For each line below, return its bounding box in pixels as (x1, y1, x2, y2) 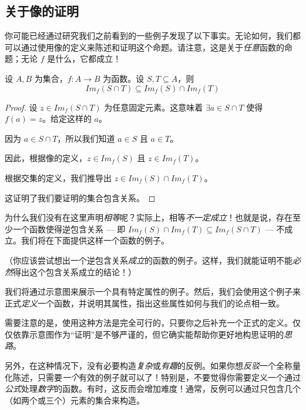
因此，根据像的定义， (5, 152, 87, 164)
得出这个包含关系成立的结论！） (13, 265, 136, 278)
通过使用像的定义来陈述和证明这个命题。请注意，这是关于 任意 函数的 (21, 41, 284, 53)
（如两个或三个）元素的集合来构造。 (5, 394, 144, 406)
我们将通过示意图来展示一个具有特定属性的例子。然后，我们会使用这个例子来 (5, 285, 301, 298)
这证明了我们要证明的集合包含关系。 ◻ (5, 191, 156, 204)
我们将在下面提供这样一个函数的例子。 (21, 234, 169, 246)
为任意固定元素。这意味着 (104, 101, 203, 113)
